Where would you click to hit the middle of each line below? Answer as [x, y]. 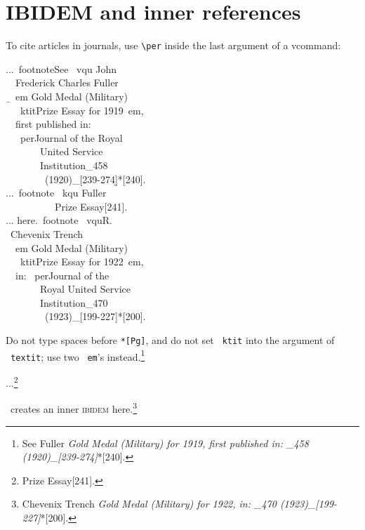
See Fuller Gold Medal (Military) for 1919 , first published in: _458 [165, 443]
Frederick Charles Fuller [67, 82]
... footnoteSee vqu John [61, 68]
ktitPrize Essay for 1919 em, [82, 110]
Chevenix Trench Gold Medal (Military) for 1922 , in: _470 [149, 504]
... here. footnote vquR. [59, 220]
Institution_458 [74, 165]
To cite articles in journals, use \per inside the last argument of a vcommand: [173, 45]
